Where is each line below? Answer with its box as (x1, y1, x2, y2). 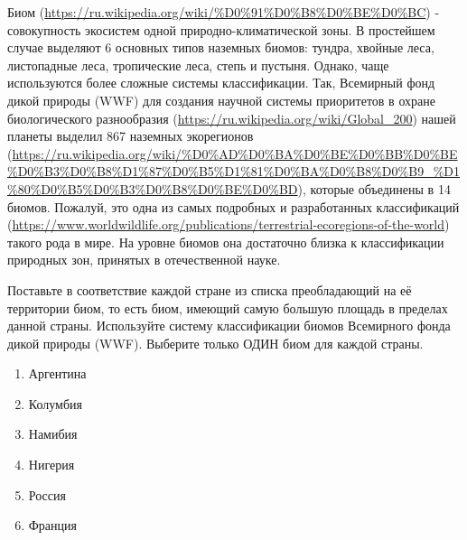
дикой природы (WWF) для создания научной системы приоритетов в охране (7, 90, 435, 109)
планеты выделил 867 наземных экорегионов (7, 126, 254, 145)
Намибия (28, 424, 78, 443)
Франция (28, 516, 77, 535)
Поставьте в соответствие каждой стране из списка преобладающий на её (7, 280, 412, 299)
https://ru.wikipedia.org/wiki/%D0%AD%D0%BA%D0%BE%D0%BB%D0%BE (12, 144, 458, 163)
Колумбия (28, 394, 82, 413)
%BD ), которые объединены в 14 (268, 179, 451, 198)
